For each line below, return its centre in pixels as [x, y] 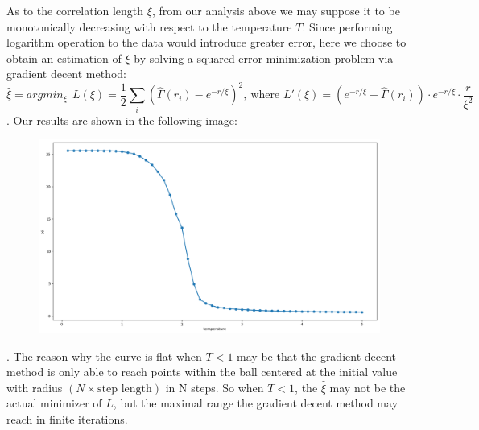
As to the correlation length [75, 10]
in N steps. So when [215, 387]
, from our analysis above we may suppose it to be [276, 10]
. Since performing [347, 26]
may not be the [368, 387]
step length [125, 389]
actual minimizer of [54, 403]
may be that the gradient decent [317, 356]
